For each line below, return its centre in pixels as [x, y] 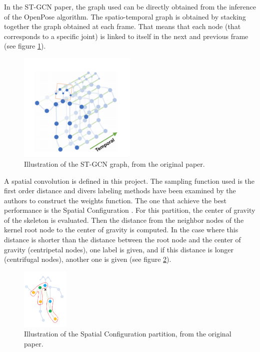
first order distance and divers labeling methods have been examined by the [120, 191]
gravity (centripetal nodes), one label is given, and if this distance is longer [119, 249]
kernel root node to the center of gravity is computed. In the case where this [121, 230]
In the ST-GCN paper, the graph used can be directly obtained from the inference [130, 7]
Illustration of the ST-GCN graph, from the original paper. [114, 163]
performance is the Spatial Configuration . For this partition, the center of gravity [130, 210]
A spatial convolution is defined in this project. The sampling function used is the [129, 181]
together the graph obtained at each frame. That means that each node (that [122, 26]
